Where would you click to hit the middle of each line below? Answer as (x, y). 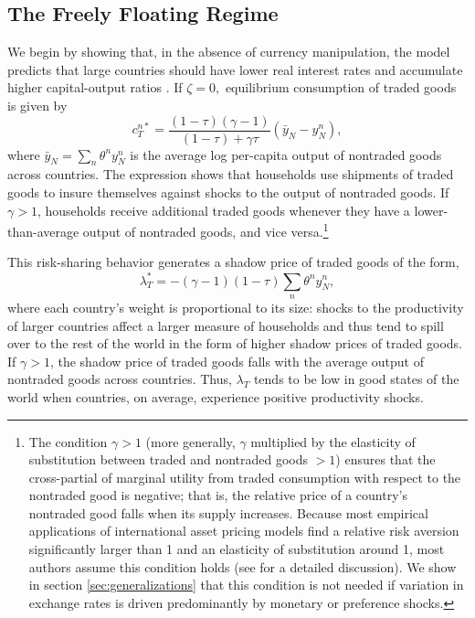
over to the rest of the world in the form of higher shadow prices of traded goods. (235, 343)
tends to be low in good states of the (356, 379)
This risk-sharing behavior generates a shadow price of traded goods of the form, (233, 262)
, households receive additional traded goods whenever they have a (223, 210)
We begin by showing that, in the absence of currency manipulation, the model (229, 52)
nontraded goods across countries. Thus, (120, 379)
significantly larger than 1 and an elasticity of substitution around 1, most (237, 549)
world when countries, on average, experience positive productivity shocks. (216, 396)
